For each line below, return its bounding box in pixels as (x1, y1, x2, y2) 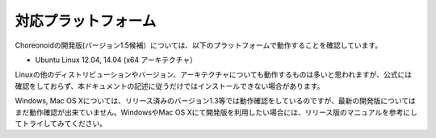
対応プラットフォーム (15, 12, 157, 30)
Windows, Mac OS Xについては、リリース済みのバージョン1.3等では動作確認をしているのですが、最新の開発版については (15, 96, 416, 106)
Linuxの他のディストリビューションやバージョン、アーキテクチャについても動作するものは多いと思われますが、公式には (15, 69, 413, 80)
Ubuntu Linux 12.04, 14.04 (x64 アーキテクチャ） (35, 55, 198, 65)
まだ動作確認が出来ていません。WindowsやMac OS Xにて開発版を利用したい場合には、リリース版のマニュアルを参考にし (15, 107, 418, 117)
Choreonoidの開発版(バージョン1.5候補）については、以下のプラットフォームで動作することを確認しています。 (15, 40, 383, 50)
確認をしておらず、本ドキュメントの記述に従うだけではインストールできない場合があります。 (15, 81, 325, 90)
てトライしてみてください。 (15, 118, 107, 128)
